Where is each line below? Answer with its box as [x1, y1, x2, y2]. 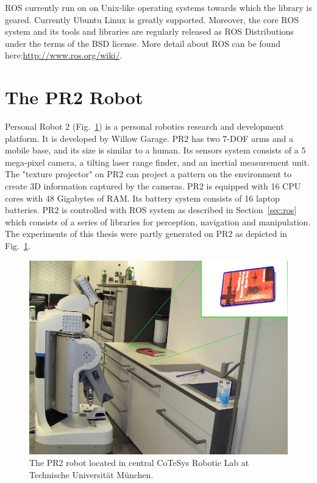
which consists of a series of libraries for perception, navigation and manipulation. [5, 215, 311, 228]
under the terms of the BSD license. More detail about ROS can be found [5, 37, 280, 49]
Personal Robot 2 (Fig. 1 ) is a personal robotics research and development [5, 120, 284, 133]
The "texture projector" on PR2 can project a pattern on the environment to [5, 167, 291, 180]
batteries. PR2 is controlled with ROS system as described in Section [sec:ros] [5, 203, 297, 216]
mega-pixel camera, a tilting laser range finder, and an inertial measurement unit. [5, 155, 310, 168]
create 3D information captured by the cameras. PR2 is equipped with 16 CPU [5, 180, 301, 192]
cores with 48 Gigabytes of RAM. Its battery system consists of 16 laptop [5, 191, 280, 204]
